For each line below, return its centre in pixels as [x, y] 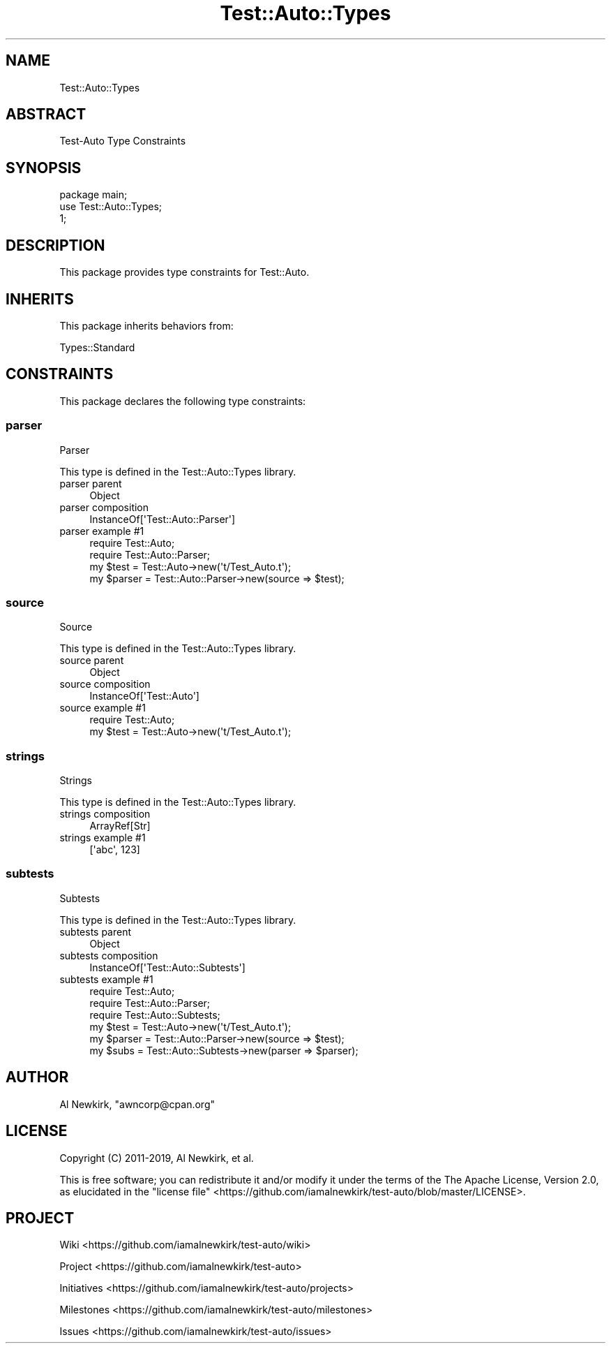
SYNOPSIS [44, 168]
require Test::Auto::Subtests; [155, 1015]
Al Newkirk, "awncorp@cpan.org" [137, 1104]
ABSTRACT [46, 115]
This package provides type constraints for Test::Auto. [184, 272]
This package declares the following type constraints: [183, 401]
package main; [93, 195]
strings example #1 [103, 838]
